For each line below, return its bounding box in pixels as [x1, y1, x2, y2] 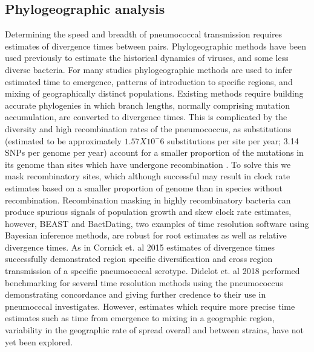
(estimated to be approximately [5, 134, 122, 147]
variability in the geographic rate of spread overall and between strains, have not [5, 324, 304, 336]
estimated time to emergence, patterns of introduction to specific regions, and [5, 75, 293, 88]
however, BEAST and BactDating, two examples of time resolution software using [5, 217, 309, 229]
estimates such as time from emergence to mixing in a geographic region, [5, 312, 275, 324]
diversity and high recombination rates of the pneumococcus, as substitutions [5, 122, 292, 135]
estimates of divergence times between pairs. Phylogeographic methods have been [5, 39, 307, 52]
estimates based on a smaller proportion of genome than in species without [5, 181, 283, 194]
